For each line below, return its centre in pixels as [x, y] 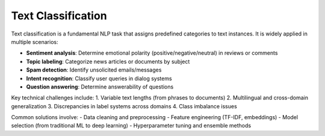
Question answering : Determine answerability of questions [100, 87]
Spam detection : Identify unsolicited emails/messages [94, 70]
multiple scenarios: [35, 42]
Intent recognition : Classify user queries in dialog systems [99, 78]
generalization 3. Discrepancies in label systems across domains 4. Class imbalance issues [124, 106]
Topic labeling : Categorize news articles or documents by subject [108, 61]
